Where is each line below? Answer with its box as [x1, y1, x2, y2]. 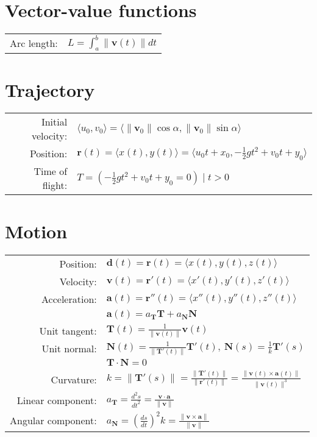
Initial [41, 115, 68, 129]
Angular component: [10, 413, 97, 428]
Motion [5, 218, 68, 243]
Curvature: [51, 372, 97, 386]
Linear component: [16, 393, 97, 407]
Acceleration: [41, 291, 97, 306]
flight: [42, 178, 68, 193]
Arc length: [10, 36, 58, 51]
